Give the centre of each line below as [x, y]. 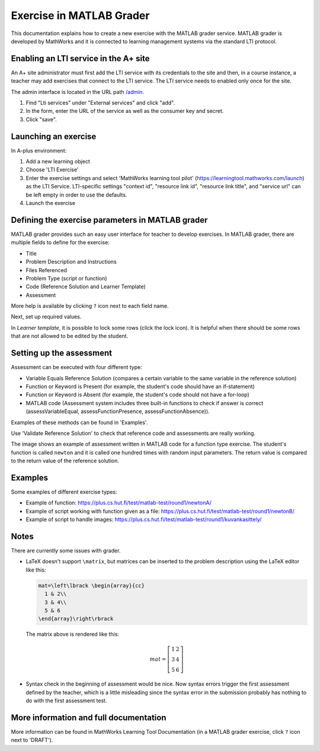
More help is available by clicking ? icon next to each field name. [90, 306]
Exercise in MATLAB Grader [80, 15]
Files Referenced [47, 270]
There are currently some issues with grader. [66, 551]
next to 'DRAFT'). [32, 740]
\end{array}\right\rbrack [76, 619]
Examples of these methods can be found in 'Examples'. [79, 422]
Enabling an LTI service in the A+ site [81, 59]
